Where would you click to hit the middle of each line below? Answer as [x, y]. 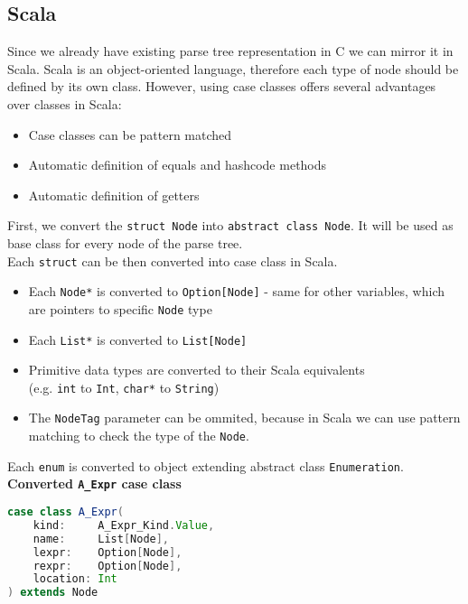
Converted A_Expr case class [94, 483]
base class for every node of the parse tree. [125, 243]
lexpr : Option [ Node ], [108, 552]
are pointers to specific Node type [120, 308]
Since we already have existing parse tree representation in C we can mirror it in [230, 51]
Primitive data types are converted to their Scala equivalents [197, 370]
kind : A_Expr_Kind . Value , [124, 525]
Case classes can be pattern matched [130, 134]
